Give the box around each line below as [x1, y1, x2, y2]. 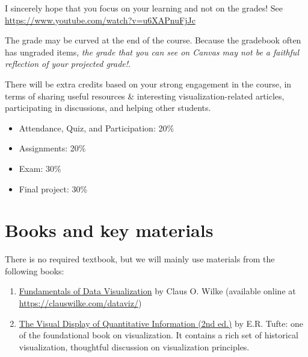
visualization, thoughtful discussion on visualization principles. [19, 340, 250, 353]
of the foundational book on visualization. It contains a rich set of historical [19, 329, 298, 341]
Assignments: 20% [19, 142, 86, 154]
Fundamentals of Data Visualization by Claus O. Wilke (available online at [19, 285, 296, 297]
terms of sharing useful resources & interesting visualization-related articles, [5, 89, 285, 102]
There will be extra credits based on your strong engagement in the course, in [5, 77, 292, 90]
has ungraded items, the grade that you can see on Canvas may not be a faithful [5, 45, 299, 58]
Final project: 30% [19, 182, 88, 195]
